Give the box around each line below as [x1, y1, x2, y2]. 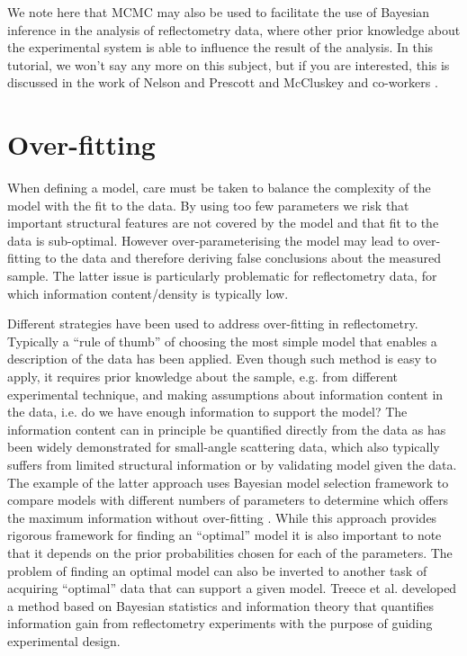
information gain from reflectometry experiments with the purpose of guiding [7, 614, 433, 633]
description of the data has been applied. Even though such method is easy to [7, 349, 437, 368]
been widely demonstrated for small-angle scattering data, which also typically [7, 437, 440, 456]
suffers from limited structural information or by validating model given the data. [7, 455, 457, 473]
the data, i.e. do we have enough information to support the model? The [7, 402, 408, 421]
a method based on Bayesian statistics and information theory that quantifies [7, 596, 435, 615]
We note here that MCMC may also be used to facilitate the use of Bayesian [7, 3, 430, 21]
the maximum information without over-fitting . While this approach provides [7, 508, 437, 526]
